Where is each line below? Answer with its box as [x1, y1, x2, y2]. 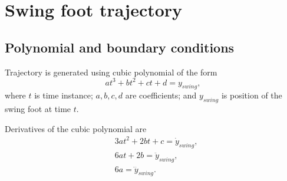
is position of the [221, 89, 282, 101]
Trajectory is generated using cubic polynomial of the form [5, 65, 217, 78]
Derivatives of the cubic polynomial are [5, 122, 147, 134]
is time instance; [34, 89, 93, 101]
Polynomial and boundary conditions [5, 38, 235, 56]
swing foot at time [5, 103, 71, 115]
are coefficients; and [125, 89, 197, 101]
